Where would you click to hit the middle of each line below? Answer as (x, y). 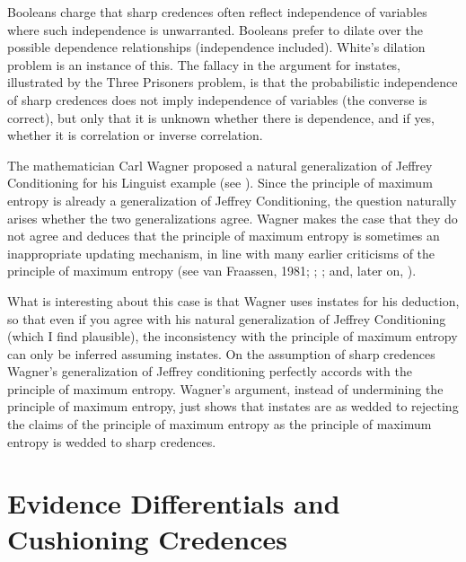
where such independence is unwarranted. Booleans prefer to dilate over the (215, 29)
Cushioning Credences (147, 538)
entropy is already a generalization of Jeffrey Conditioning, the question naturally (232, 200)
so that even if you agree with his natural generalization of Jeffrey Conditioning (227, 318)
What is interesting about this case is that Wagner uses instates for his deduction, (233, 300)
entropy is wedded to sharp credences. (112, 441)
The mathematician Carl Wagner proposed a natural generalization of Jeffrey (220, 165)
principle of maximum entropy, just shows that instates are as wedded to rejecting (233, 406)
